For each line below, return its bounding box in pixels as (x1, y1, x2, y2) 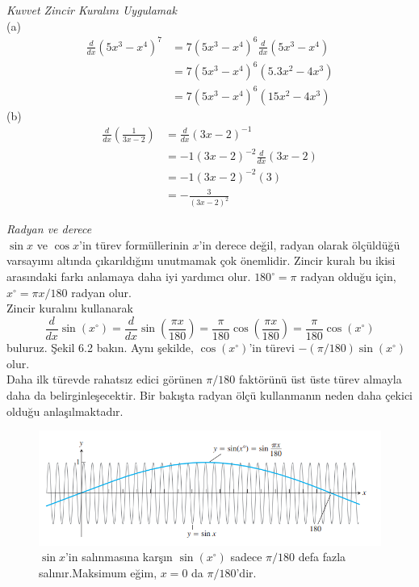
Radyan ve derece (6, 220, 92, 237)
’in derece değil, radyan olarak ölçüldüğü (199, 236, 400, 253)
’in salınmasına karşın (65, 548, 173, 565)
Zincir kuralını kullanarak (6, 300, 133, 317)
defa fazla (298, 548, 346, 565)
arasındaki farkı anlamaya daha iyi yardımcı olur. (6, 268, 251, 284)
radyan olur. (71, 283, 132, 300)
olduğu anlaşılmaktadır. (6, 402, 124, 419)
